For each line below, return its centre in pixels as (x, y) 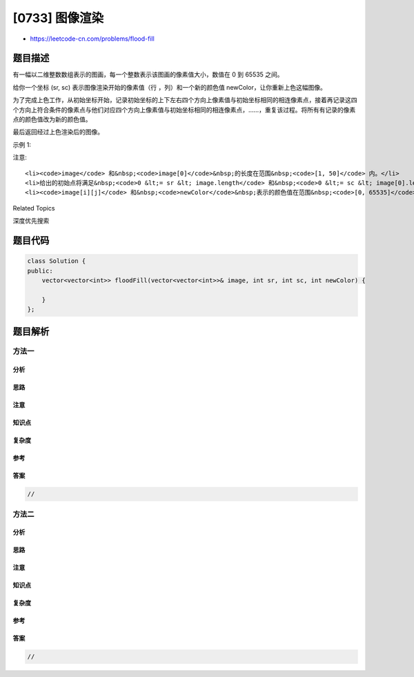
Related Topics (34, 208)
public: (40, 271)
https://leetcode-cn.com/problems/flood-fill (92, 39)
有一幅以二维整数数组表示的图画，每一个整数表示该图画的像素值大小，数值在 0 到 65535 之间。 (148, 75)
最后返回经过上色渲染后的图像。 (58, 132)
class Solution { (57, 261)
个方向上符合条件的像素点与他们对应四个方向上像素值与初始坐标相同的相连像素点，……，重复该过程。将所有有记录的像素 (184, 110)
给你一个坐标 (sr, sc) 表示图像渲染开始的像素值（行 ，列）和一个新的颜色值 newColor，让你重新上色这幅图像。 (170, 87)
